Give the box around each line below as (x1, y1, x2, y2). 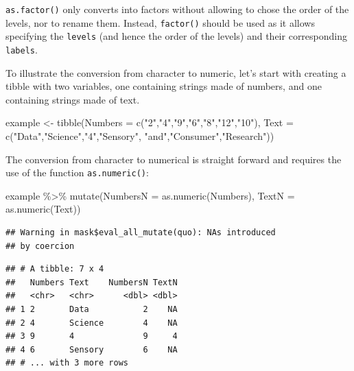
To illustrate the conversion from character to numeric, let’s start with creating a (5, 65, 346, 80)
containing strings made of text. (5, 92, 140, 106)
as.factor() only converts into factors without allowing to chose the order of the (5, 2, 349, 16)
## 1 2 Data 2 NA (5, 304, 178, 314)
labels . (5, 42, 38, 56)
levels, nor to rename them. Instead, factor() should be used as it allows (5, 15, 315, 29)
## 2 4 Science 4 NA (5, 318, 178, 328)
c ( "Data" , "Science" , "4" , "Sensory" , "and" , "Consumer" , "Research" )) (5, 129, 274, 143)
